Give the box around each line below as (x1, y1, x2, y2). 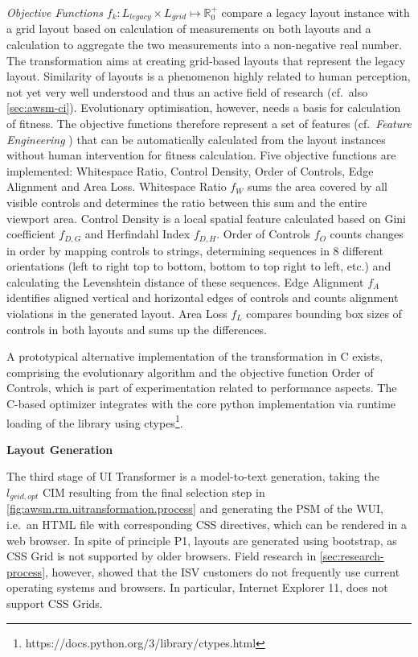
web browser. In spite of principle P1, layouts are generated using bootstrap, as (6, 531, 397, 548)
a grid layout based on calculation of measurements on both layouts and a (6, 20, 371, 37)
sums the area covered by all (247, 178, 387, 195)
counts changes (330, 225, 404, 242)
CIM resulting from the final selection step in (42, 484, 265, 500)
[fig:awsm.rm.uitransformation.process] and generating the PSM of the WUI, (6, 500, 383, 517)
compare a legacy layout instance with (221, 4, 410, 20)
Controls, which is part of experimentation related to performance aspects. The (6, 379, 397, 396)
